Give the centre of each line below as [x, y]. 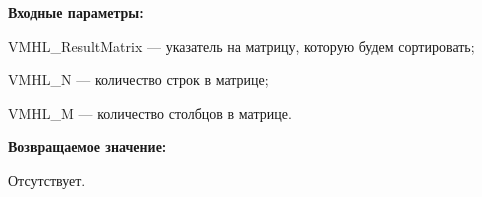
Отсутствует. [47, 179]
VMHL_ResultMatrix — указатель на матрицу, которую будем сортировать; [241, 45]
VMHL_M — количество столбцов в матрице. [150, 112]
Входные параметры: [76, 12]
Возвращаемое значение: [87, 146]
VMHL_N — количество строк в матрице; [138, 79]
